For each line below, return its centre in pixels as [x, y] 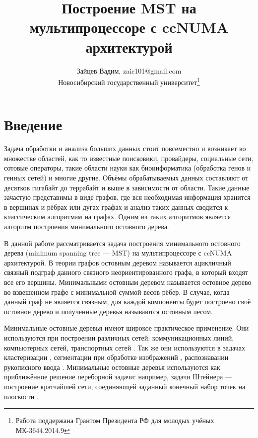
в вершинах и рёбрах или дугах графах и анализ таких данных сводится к [116, 207]
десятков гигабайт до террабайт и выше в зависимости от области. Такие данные [127, 187]
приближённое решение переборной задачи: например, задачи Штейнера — [118, 377]
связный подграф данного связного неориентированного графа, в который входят [126, 272]
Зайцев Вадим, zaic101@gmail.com [129, 70]
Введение [33, 125]
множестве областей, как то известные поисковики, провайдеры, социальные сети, [129, 158]
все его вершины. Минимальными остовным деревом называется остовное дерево [128, 282]
